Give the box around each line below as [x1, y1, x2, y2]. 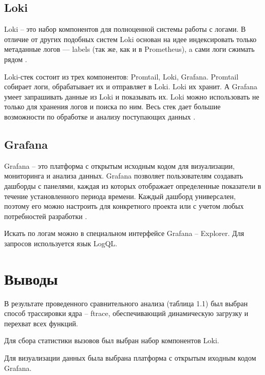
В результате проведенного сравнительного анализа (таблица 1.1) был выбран [4, 298, 248, 308]
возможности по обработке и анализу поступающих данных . [4, 111, 196, 122]
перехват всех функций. [4, 318, 78, 328]
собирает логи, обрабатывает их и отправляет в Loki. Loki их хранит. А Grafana [4, 81, 257, 92]
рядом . [4, 53, 27, 64]
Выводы [4, 268, 58, 289]
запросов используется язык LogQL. [4, 238, 118, 248]
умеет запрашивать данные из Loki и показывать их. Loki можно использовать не [4, 91, 259, 102]
